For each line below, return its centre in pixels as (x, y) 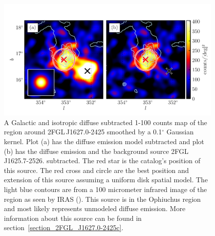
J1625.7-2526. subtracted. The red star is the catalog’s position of (102, 161)
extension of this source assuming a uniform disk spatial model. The (106, 180)
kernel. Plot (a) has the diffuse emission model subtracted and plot (104, 141)
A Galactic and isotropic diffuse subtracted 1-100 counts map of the (106, 122)
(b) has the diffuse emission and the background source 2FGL (96, 151)
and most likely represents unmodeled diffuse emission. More (95, 208)
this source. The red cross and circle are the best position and (97, 170)
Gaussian (180, 132)
